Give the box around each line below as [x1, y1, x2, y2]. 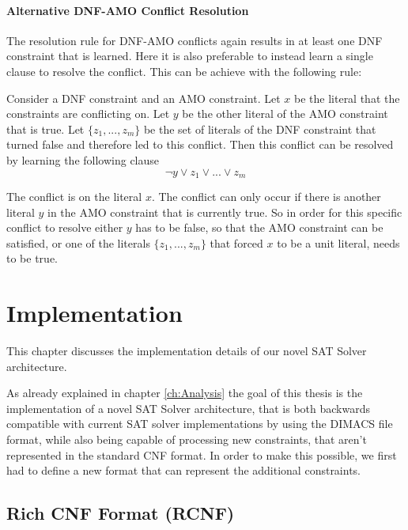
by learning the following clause [6, 151, 160, 168]
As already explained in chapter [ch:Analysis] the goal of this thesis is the [6, 384, 363, 401]
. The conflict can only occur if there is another [151, 188, 381, 204]
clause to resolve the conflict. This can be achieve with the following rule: [6, 62, 362, 79]
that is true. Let [6, 120, 85, 137]
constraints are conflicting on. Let [6, 105, 170, 122]
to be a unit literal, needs [277, 234, 400, 251]
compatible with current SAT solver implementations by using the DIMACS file [6, 415, 393, 432]
